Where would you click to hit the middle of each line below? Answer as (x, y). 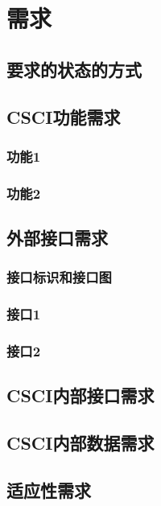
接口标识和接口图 (59, 277)
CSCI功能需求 (64, 116)
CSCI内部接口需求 (80, 395)
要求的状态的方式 (74, 69)
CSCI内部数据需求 (80, 443)
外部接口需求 (57, 238)
